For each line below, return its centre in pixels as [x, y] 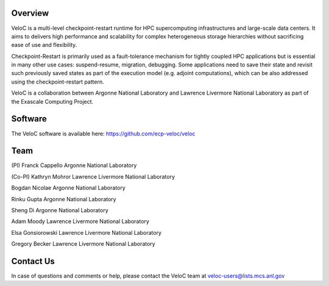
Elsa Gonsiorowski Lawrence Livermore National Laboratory [86, 232]
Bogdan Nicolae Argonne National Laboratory [69, 188]
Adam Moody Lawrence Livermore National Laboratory [80, 221]
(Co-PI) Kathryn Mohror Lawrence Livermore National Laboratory [93, 176]
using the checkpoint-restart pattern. [58, 82]
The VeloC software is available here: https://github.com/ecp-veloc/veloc [103, 134]
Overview [30, 13]
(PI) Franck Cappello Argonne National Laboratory [74, 165]
